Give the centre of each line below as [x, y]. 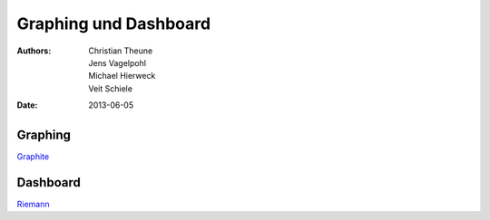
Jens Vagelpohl [118, 62]
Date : [27, 105]
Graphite [33, 157]
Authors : [34, 51]
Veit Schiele [111, 88]
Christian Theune [121, 51]
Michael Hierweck [122, 76]
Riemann [33, 204]
